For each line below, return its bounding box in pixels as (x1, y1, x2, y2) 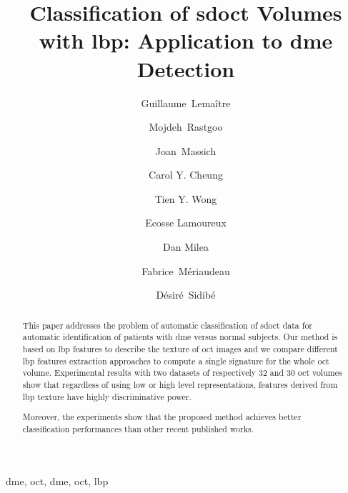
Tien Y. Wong (154, 191, 217, 206)
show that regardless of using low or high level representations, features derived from (22, 378, 338, 390)
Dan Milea (163, 239, 209, 254)
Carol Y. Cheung (149, 167, 223, 182)
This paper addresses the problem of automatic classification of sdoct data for (22, 319, 313, 331)
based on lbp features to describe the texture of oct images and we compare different (22, 342, 338, 354)
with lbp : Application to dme (39, 26, 333, 55)
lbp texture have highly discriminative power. (22, 390, 192, 402)
